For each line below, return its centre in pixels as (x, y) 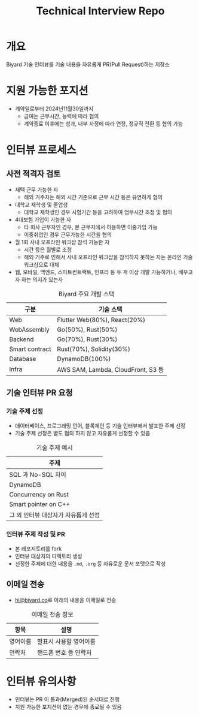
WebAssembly (29, 329)
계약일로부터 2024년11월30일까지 (54, 109)
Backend (22, 339)
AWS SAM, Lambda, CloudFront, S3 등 (110, 369)
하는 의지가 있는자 (42, 279)
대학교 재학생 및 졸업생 (41, 204)
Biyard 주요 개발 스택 (87, 294)
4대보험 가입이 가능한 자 (43, 219)
